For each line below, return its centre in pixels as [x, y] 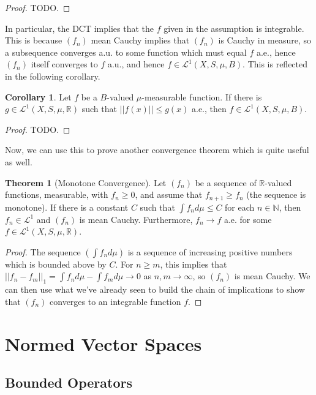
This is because [34, 40]
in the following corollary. [53, 76]
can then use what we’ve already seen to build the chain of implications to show [155, 289]
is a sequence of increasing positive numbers [210, 251]
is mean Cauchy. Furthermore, [136, 219]
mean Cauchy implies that [140, 40]
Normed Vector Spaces [103, 343]
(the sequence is [276, 194]
